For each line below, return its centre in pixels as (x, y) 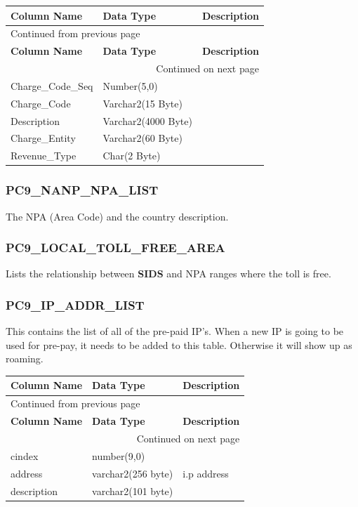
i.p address (206, 473)
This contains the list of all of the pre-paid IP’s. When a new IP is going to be (175, 331)
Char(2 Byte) (132, 156)
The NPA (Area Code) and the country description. (117, 216)
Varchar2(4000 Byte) (147, 120)
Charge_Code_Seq (52, 85)
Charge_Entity (43, 138)
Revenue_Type (44, 156)
